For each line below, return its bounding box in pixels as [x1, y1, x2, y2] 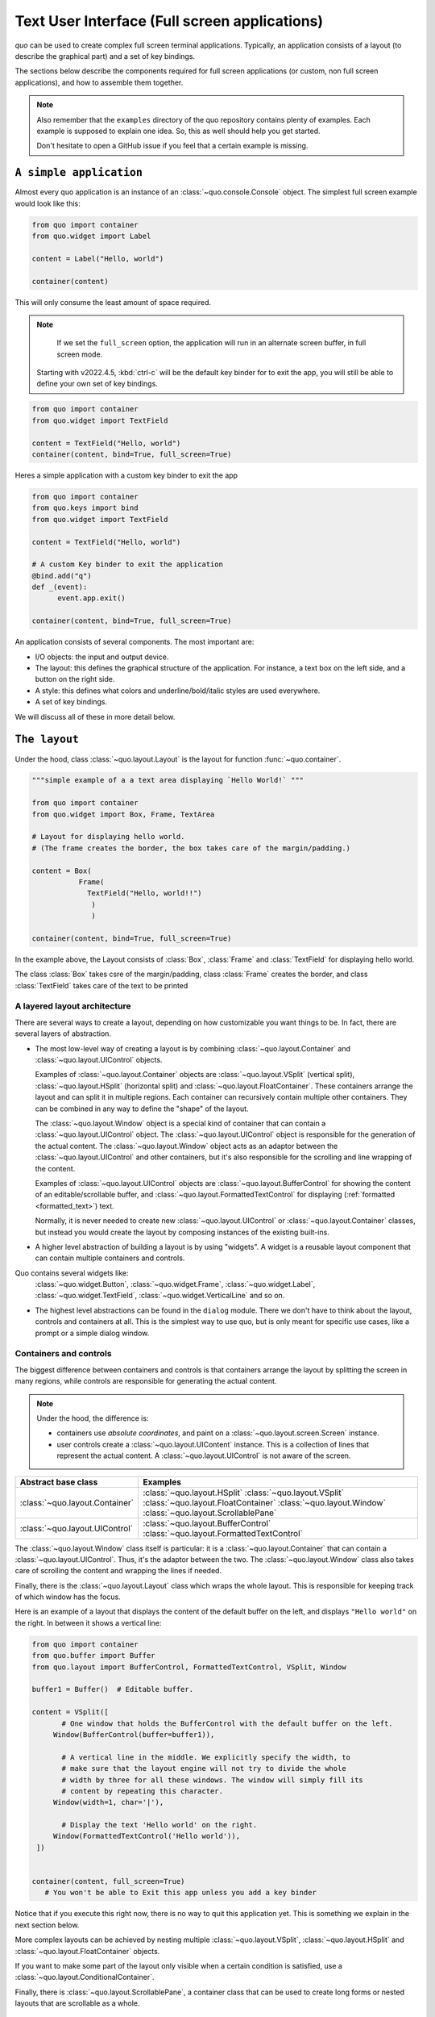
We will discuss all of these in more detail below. [14, 712, 176, 721]
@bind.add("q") [31, 571, 92, 580]
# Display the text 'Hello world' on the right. [61, 1820, 258, 1830]
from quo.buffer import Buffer [31, 1651, 156, 1660]
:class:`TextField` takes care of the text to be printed [14, 980, 188, 990]
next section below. [14, 1920, 80, 1930]
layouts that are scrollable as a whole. [14, 1998, 140, 2008]
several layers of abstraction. [14, 1029, 112, 1038]
